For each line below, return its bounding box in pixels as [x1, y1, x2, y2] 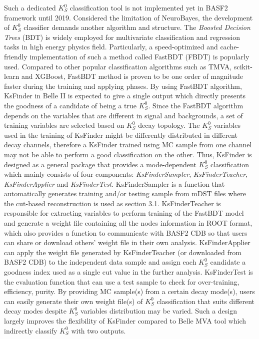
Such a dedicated [4, 2, 56, 12]
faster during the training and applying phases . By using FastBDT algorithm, [4, 80, 242, 91]
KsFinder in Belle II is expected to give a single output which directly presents [4, 90, 246, 101]
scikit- [233, 61, 252, 71]
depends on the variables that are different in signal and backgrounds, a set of [4, 110, 243, 120]
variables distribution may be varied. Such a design [80, 306, 237, 316]
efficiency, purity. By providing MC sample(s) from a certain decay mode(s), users [4, 286, 255, 297]
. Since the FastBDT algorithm [148, 100, 243, 110]
